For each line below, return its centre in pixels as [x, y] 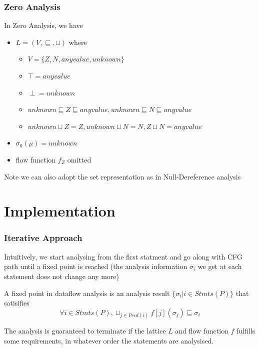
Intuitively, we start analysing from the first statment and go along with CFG [123, 256]
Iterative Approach [43, 238]
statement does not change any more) [61, 276]
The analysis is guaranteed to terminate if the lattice [85, 330]
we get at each [220, 266]
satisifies [17, 303]
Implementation [60, 211]
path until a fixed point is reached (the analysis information [96, 266]
